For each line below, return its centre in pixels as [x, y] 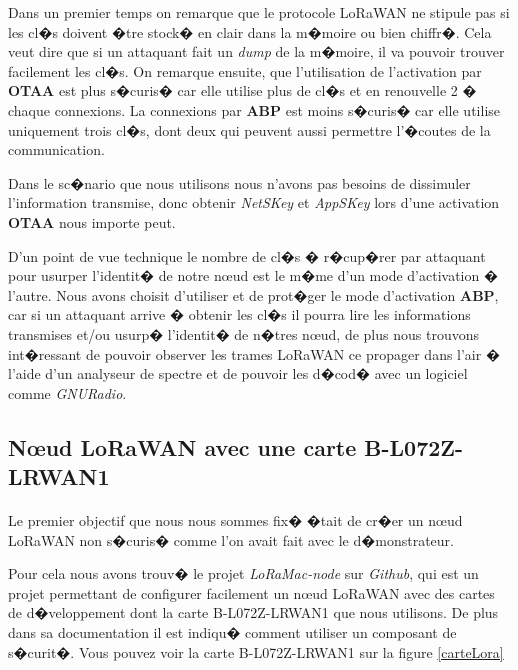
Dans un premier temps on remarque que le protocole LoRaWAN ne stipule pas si [259, 12]
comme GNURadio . [67, 392]
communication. [56, 149]
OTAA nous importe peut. [92, 221]
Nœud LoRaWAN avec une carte [182, 446]
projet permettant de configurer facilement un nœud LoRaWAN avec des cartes [251, 592]
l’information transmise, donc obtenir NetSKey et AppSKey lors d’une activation [254, 202]
